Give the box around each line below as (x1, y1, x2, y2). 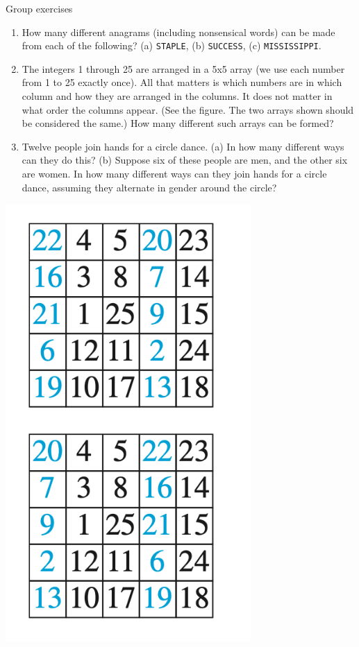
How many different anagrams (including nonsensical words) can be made (22, 24, 335, 39)
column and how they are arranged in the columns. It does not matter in (22, 89, 333, 103)
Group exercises (6, 1, 73, 15)
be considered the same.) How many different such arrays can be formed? (22, 116, 334, 130)
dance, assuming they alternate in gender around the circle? (22, 180, 277, 194)
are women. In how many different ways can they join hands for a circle (22, 166, 327, 180)
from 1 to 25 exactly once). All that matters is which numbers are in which (22, 75, 342, 89)
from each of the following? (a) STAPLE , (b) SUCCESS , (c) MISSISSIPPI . (22, 38, 322, 53)
